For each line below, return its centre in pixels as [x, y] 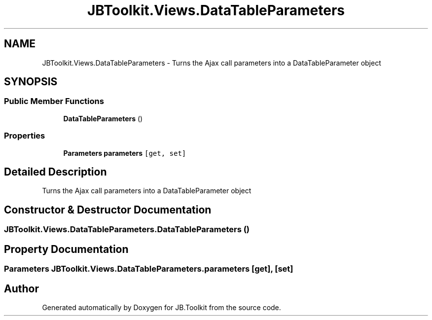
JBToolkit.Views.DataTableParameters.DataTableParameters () [127, 230]
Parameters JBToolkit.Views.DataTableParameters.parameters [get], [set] [149, 269]
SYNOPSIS [31, 82]
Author [21, 288]
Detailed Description [55, 172]
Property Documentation [66, 249]
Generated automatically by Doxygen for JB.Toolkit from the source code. [162, 307]
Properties [25, 136]
